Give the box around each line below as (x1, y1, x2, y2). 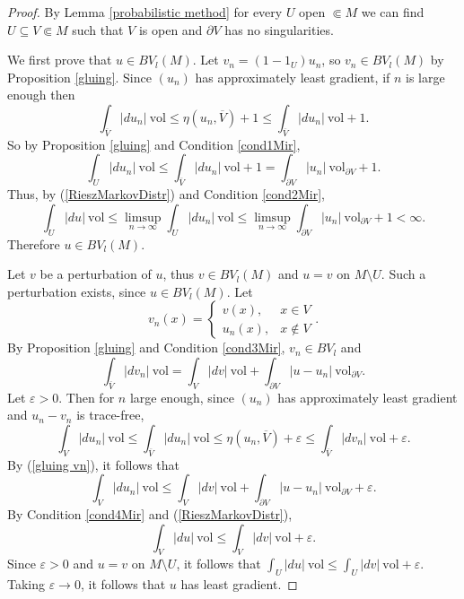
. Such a (381, 265, 426, 283)
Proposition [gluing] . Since (7, 67, 152, 86)
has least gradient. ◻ (180, 575, 298, 594)
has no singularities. (224, 20, 334, 39)
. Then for (58, 387, 115, 406)
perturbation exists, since (7, 282, 146, 300)
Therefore (7, 234, 60, 253)
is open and (138, 20, 203, 39)
